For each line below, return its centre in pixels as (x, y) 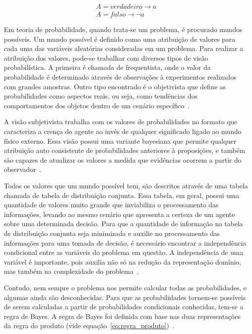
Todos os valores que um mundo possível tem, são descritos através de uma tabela (126, 185)
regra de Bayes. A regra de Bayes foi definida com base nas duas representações (122, 316)
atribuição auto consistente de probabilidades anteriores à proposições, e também (125, 150)
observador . (23, 169)
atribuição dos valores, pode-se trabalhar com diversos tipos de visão (106, 58)
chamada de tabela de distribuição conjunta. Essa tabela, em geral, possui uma (122, 195)
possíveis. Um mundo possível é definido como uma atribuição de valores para (120, 39)
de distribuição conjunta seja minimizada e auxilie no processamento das (112, 233)
